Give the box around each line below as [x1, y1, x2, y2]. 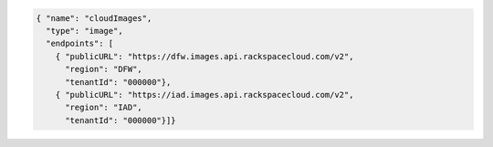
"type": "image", [46, 26, 123, 36]
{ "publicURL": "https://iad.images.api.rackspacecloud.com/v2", [55, 89, 354, 100]
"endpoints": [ [46, 38, 114, 49]
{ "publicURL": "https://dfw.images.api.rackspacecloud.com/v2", [55, 51, 354, 61]
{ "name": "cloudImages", [36, 13, 152, 23]
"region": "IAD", [65, 102, 143, 113]
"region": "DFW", [65, 64, 143, 75]
